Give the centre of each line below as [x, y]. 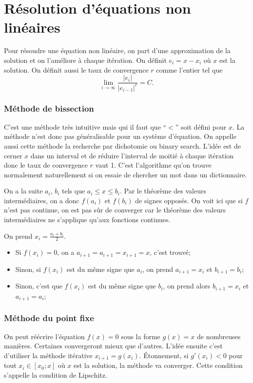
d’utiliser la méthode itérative [48, 355]
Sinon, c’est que [39, 286]
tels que [74, 191]
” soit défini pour [201, 126]
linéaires [32, 27]
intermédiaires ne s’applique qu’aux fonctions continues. [87, 220]
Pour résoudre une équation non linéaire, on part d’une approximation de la [117, 50]
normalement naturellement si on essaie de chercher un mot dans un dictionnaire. [126, 174]
